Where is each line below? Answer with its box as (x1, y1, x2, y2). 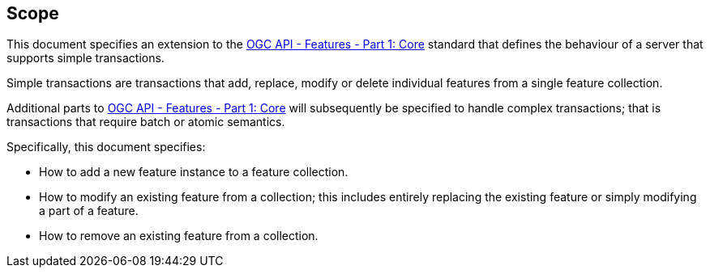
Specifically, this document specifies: (6, 140, 206, 154)
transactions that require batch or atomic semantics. (6, 115, 285, 129)
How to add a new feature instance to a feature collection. (39, 165, 349, 179)
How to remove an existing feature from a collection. (39, 229, 319, 243)
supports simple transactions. (6, 51, 165, 65)
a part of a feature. (39, 204, 139, 218)
